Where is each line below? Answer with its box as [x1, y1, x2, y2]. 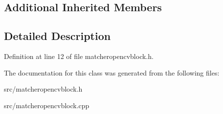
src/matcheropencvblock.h [4, 84, 83, 94]
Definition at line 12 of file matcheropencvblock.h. [4, 51, 154, 61]
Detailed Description [4, 28, 111, 43]
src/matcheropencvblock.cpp [4, 100, 89, 110]
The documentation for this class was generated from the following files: [4, 67, 220, 77]
